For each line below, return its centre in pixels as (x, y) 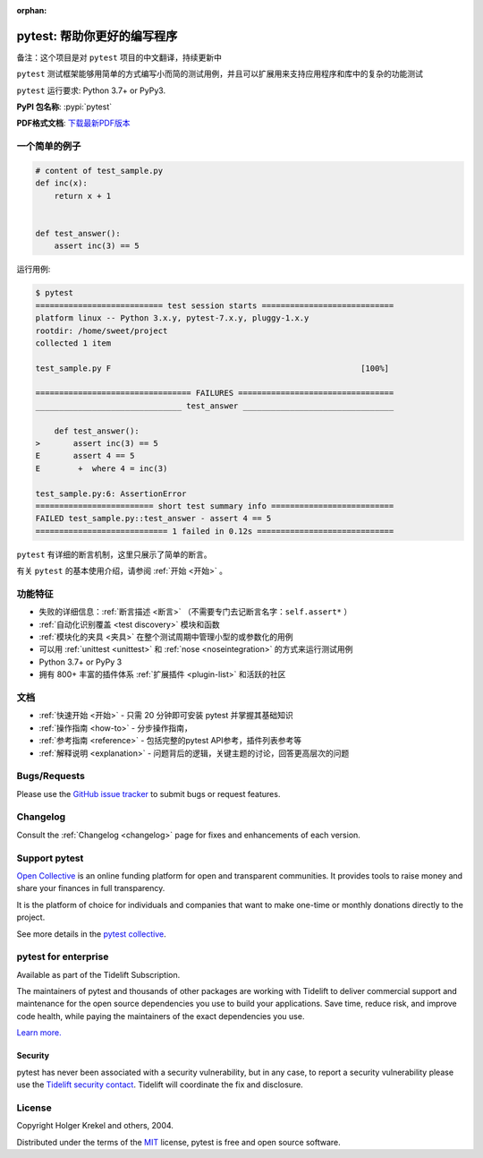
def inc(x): (62, 183)
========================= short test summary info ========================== (215, 506)
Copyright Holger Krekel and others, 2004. (95, 1126)
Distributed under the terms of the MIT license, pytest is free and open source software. (179, 1142)
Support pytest (50, 858)
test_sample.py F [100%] (212, 368)
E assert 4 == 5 (85, 456)
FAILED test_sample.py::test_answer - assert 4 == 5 (153, 519)
